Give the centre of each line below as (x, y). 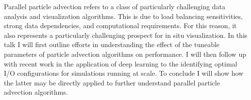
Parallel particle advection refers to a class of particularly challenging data (115, 6)
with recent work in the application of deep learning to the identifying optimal (121, 63)
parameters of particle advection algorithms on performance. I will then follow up (125, 54)
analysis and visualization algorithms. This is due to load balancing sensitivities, (123, 16)
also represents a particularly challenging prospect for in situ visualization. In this (126, 35)
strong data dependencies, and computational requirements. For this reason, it (120, 25)
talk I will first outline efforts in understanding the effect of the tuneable (112, 44)
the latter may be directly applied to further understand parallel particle (112, 82)
